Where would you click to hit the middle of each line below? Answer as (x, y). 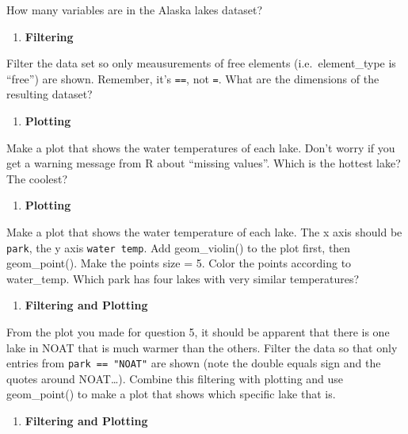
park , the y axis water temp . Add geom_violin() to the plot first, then (179, 247)
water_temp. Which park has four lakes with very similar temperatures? (183, 278)
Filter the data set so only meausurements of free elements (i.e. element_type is (201, 63)
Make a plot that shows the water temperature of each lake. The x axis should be (204, 232)
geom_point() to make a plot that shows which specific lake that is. (171, 394)
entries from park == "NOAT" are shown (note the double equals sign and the (194, 363)
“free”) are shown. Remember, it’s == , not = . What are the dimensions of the (193, 78)
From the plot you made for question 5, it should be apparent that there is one (198, 332)
